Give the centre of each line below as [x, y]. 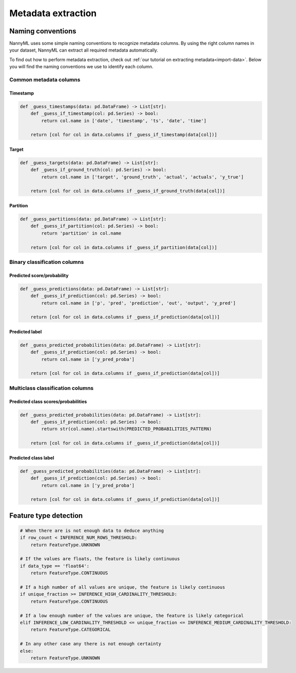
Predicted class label [32, 458]
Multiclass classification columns [52, 388]
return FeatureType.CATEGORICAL [71, 630]
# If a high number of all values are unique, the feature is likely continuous [122, 587]
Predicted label [26, 332]
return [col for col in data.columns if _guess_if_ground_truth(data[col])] [128, 191]
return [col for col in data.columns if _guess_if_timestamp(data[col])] [124, 135]
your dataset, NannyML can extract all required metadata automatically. [84, 50]
